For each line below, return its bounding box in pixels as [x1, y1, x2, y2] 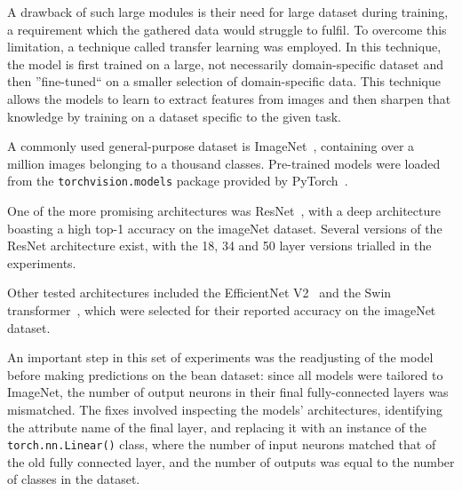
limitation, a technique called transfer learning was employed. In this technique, [7, 37, 442, 56]
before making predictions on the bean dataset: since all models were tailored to [7, 365, 443, 384]
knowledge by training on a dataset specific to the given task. [7, 107, 341, 125]
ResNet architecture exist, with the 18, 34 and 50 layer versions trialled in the [7, 236, 432, 255]
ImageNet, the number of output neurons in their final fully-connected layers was [7, 383, 449, 401]
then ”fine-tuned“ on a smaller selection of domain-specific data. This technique [7, 72, 441, 91]
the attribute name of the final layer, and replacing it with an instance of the [7, 417, 426, 436]
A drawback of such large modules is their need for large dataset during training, [7, 3, 449, 20]
